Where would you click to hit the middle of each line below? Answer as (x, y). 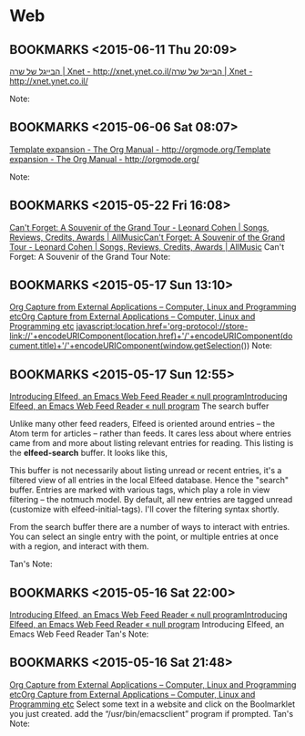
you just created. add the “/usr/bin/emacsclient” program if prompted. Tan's (152, 713)
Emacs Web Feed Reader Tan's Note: (79, 634)
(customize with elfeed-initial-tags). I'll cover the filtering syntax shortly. (144, 509)
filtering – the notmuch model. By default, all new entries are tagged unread (151, 500)
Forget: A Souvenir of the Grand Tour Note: (90, 256)
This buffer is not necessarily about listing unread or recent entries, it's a (146, 471)
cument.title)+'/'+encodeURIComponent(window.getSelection (125, 346)
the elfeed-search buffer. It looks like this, (89, 453)
